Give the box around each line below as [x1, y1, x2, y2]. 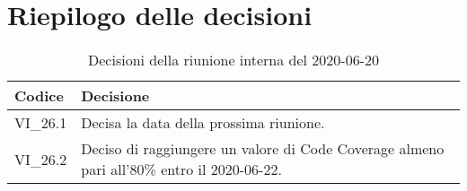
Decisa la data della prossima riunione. [81, 112, 325, 134]
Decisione [81, 85, 150, 107]
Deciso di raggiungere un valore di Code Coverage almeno [81, 138, 445, 160]
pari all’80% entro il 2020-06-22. [81, 159, 282, 180]
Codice [14, 85, 64, 107]
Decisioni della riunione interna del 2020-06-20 [88, 49, 379, 71]
